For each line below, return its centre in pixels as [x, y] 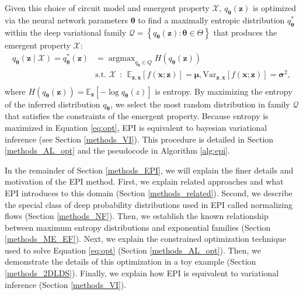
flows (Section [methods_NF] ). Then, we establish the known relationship [137, 216]
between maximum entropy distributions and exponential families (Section [138, 227]
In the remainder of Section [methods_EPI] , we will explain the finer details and [149, 170]
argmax [122, 59]
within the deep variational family [66, 32]
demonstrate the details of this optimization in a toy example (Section [130, 261]
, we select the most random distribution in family [200, 104]
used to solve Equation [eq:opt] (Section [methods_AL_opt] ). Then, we [133, 250]
